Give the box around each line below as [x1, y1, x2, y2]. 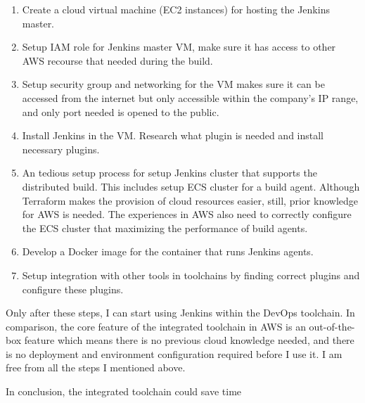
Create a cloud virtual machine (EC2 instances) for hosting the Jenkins [22, 2, 330, 16]
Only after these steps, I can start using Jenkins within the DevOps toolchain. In [6, 305, 355, 320]
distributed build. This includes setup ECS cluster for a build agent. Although [22, 179, 360, 193]
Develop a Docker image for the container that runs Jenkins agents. [22, 244, 314, 259]
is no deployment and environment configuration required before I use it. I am [6, 346, 342, 361]
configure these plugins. [22, 281, 124, 296]
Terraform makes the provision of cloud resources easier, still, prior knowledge [22, 193, 358, 207]
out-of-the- [309, 319, 355, 333]
